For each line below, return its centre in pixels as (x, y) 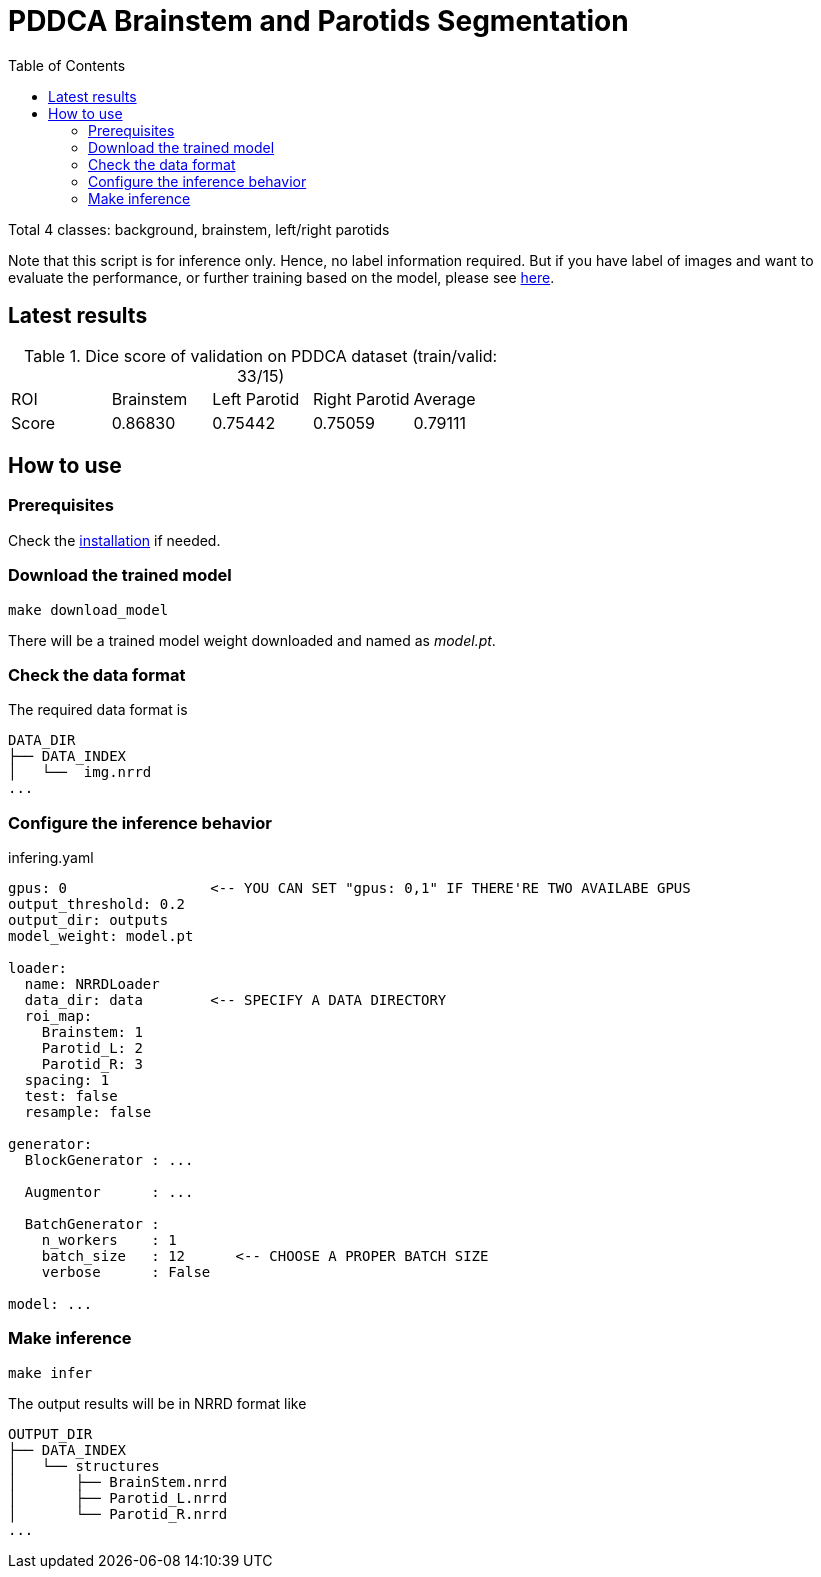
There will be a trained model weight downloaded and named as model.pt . (252, 640)
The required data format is (98, 710)
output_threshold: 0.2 (97, 904)
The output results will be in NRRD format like (157, 1403)
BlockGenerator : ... (109, 1160)
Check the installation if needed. (114, 540)
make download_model (88, 609)
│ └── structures (84, 1465)
